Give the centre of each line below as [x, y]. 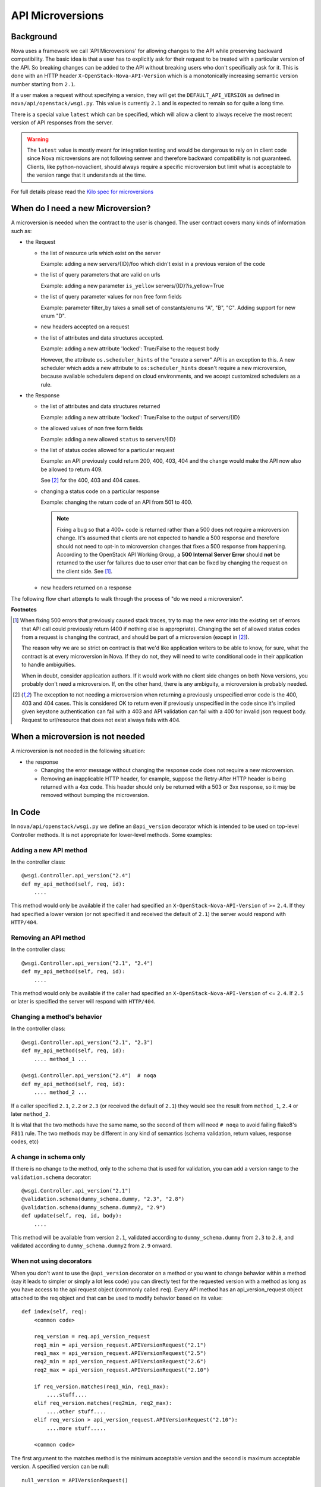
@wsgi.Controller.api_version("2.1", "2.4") [88, 963]
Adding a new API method [49, 850]
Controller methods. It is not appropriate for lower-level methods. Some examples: [111, 835]
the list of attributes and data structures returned [100, 406]
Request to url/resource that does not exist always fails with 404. [101, 720]
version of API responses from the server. [62, 123]
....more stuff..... [76, 1428]
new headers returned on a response [86, 588]
